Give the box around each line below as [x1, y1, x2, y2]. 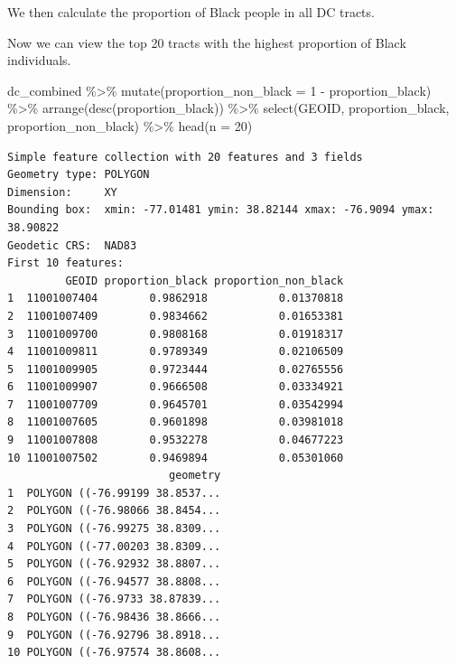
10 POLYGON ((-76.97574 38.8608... [7, 646, 221, 659]
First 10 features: [7, 257, 124, 270]
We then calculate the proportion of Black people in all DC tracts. [7, 3, 375, 21]
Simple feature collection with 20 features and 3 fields [7, 150, 363, 164]
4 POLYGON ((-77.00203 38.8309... [7, 539, 221, 553]
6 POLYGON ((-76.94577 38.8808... [7, 575, 221, 588]
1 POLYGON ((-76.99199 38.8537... [7, 486, 221, 500]
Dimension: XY [7, 185, 117, 199]
